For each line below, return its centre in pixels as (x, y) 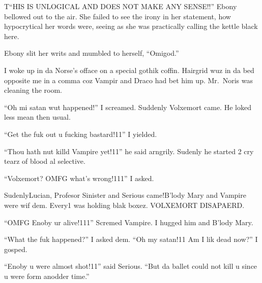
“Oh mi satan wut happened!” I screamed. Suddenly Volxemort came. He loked (128, 107)
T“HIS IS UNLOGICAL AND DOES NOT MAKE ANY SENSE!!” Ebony (121, 6)
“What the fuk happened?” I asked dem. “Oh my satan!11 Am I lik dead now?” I (131, 239)
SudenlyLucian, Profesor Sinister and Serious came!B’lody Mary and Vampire (125, 195)
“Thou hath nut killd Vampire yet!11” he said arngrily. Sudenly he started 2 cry (129, 151)
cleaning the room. (33, 90)
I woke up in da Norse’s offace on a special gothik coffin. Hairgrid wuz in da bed (129, 70)
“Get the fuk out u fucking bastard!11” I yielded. (81, 134)
